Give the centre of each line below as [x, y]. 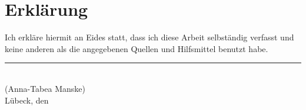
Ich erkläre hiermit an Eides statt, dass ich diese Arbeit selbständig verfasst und [149, 37]
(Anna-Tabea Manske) [45, 88]
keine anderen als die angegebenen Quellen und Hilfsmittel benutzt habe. [137, 48]
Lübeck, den [27, 100]
